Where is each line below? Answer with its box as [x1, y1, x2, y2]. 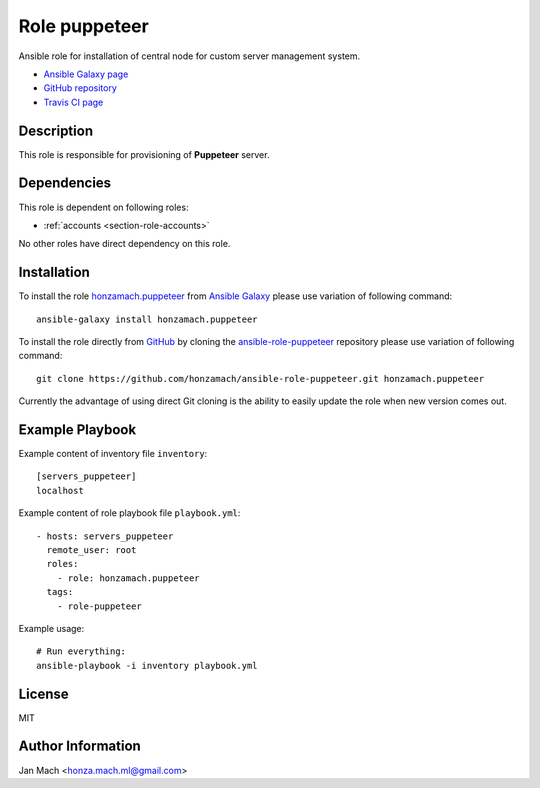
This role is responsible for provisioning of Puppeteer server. [18, 148, 270, 160]
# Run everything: [36, 646, 127, 657]
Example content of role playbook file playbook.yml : [18, 507, 241, 519]
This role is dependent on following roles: [18, 201, 189, 213]
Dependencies [18, 175, 112, 192]
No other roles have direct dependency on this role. [18, 238, 231, 250]
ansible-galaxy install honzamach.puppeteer [36, 313, 259, 325]
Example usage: [18, 622, 85, 634]
